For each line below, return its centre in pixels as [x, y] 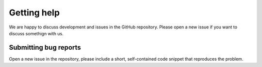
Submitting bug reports [45, 47]
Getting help [34, 13]
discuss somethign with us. [36, 33]
